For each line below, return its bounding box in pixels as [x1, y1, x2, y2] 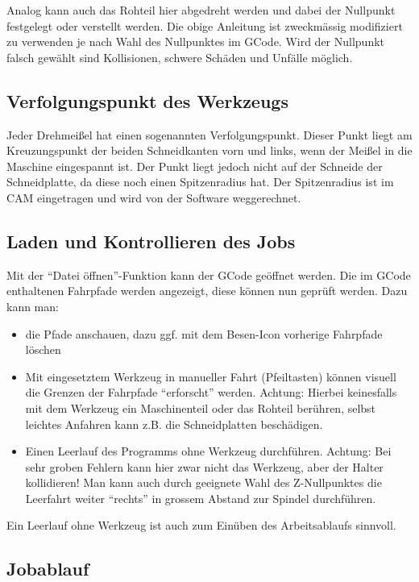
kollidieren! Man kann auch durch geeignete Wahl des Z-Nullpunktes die [25, 474, 382, 491]
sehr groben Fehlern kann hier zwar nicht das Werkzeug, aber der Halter [25, 458, 384, 475]
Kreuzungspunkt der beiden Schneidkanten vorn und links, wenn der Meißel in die [6, 142, 413, 159]
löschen [25, 341, 61, 358]
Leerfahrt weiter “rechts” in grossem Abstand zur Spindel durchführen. [25, 489, 376, 506]
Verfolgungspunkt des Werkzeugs [6, 88, 288, 113]
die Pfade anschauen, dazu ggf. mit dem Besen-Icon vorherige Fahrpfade [25, 325, 383, 342]
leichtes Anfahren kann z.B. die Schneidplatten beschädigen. [25, 415, 323, 432]
